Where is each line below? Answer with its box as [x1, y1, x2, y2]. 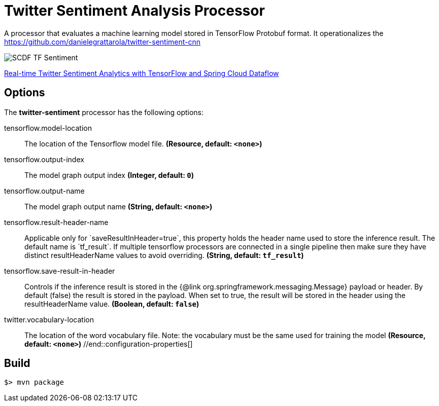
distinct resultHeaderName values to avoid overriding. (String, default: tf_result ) [24, 250, 304, 260]
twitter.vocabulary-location [4, 315, 94, 324]
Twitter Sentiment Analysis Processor [4, 2, 265, 19]
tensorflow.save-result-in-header [4, 266, 115, 275]
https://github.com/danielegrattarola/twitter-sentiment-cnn [4, 37, 201, 46]
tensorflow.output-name [4, 186, 85, 195]
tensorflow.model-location [4, 123, 92, 132]
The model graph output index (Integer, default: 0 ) [24, 170, 194, 179]
